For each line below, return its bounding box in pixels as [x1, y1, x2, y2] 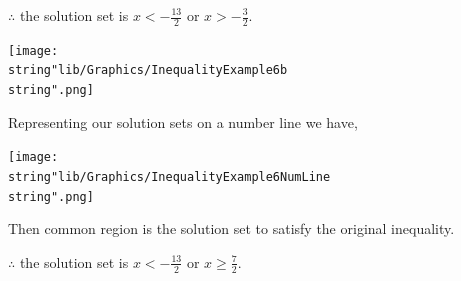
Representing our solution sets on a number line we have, [8, 111, 358, 132]
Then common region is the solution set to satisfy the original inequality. [8, 218, 455, 239]
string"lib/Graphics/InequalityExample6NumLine [8, 170, 331, 185]
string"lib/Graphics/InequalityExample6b [8, 63, 288, 78]
